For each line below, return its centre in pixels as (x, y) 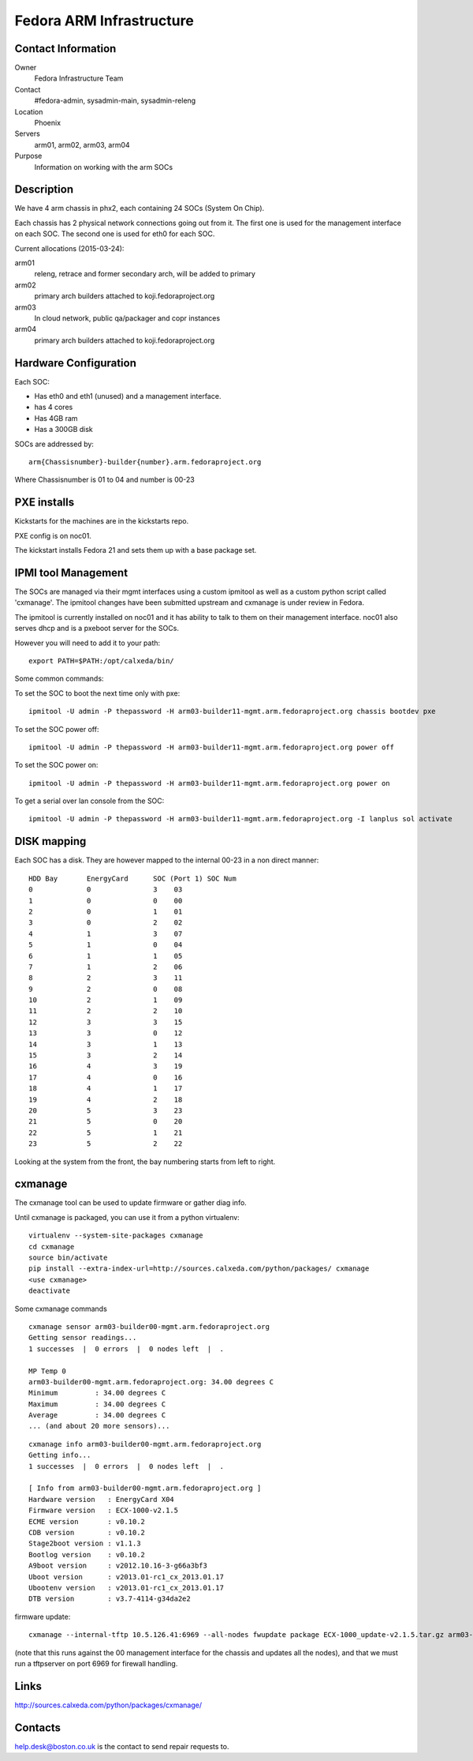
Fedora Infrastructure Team (79, 78)
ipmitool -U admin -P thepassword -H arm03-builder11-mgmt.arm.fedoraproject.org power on (209, 783)
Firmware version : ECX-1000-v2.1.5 (104, 1511)
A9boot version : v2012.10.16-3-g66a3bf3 (118, 1566)
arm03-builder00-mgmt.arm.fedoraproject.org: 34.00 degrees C (151, 1382)
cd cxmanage (52, 1247)
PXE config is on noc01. (53, 535)
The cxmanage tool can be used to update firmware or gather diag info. (131, 1203)
